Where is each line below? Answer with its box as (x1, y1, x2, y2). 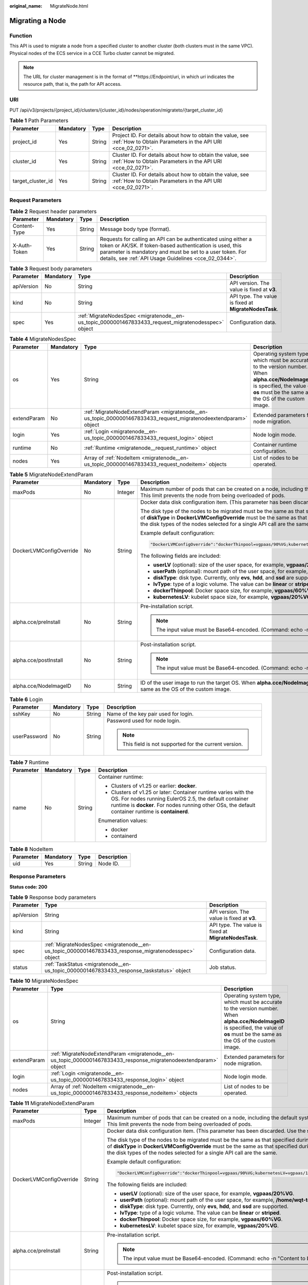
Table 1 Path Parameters (9, 117, 69, 124)
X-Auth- (12, 242, 32, 249)
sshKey (12, 710, 31, 718)
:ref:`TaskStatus (44, 961, 83, 968)
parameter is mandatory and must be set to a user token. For (100, 248, 246, 255)
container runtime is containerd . (111, 808, 189, 815)
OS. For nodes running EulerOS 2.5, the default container (111, 795, 249, 802)
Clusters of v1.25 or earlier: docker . (111, 782, 197, 790)
